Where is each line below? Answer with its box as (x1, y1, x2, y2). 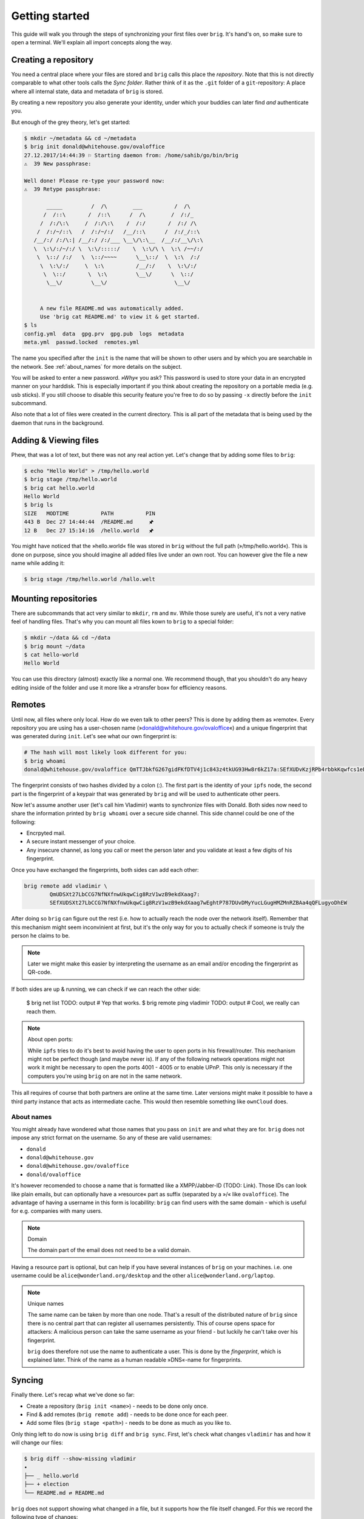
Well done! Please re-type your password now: (24, 177, 165, 184)
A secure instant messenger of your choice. (26, 838, 136, 845)
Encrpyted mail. (26, 829, 66, 837)
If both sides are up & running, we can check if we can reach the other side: (11, 985, 201, 993)
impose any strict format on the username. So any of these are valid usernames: (11, 1134, 212, 1142)
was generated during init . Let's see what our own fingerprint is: (11, 733, 177, 740)
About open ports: (27, 1036, 73, 1043)
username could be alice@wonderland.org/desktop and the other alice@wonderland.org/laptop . (11, 1272, 275, 1279)
